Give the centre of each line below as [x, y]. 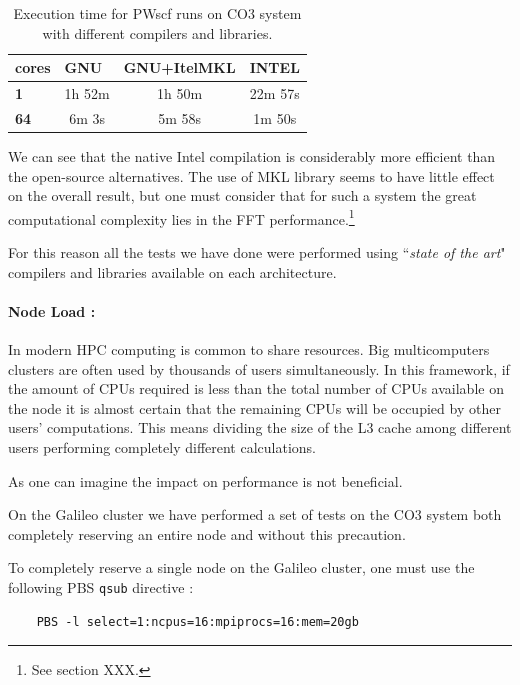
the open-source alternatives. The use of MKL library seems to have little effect [251, 175]
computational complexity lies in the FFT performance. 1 [181, 217]
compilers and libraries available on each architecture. [172, 271]
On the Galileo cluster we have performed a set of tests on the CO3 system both [255, 514]
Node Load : [52, 310]
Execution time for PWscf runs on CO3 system [157, 13]
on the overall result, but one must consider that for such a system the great [242, 195]
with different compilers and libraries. [157, 32]
